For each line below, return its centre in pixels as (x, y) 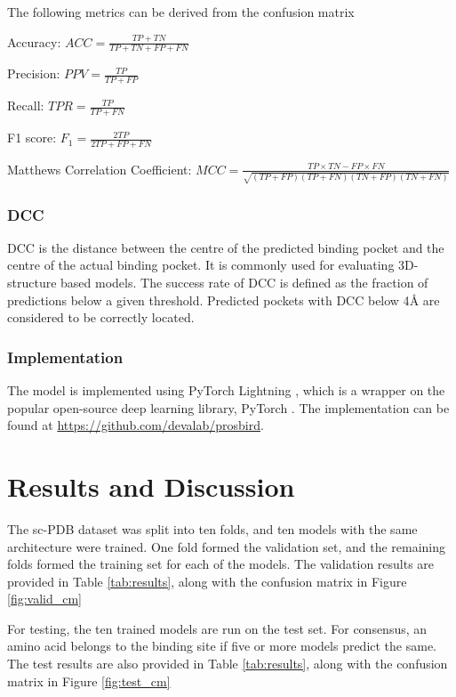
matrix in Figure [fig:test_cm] (89, 681)
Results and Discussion (151, 486)
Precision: (34, 73)
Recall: (26, 105)
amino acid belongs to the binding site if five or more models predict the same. (222, 646)
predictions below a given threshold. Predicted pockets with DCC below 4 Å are (224, 300)
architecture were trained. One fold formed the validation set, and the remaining (227, 546)
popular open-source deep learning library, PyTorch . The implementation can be (228, 407)
